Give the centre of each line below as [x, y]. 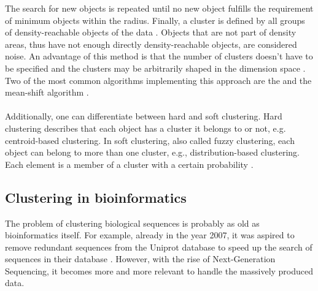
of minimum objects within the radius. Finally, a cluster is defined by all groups [155, 20]
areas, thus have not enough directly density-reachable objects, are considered [151, 44]
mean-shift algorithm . [47, 92]
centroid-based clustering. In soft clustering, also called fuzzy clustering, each [150, 140]
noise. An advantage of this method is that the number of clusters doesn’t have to [159, 56]
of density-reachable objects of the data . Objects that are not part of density [151, 32]
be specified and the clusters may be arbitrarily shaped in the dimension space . [155, 68]
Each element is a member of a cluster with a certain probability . [129, 164]
